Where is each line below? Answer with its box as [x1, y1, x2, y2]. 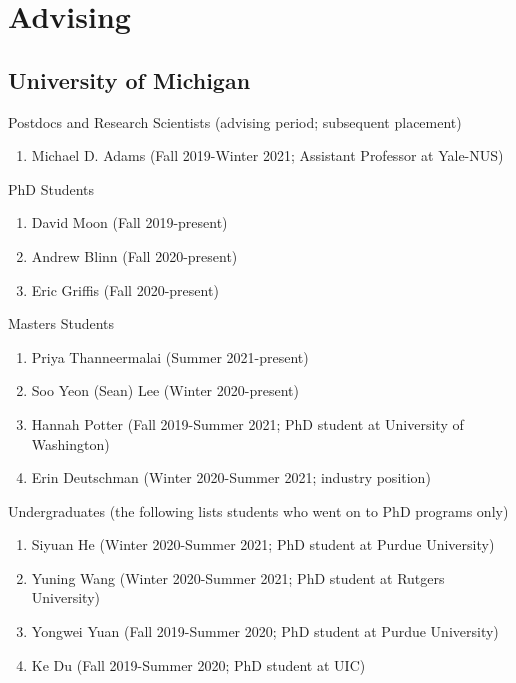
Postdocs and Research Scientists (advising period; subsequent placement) [8, 111, 462, 132]
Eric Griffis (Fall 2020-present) [31, 279, 219, 300]
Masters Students [8, 313, 115, 334]
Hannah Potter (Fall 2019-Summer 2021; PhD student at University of [31, 413, 464, 434]
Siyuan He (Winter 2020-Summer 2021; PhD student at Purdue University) [31, 534, 495, 555]
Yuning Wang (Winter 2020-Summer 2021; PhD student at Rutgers [31, 567, 445, 588]
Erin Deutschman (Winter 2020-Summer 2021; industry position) [31, 467, 431, 488]
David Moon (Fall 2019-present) [31, 212, 228, 233]
